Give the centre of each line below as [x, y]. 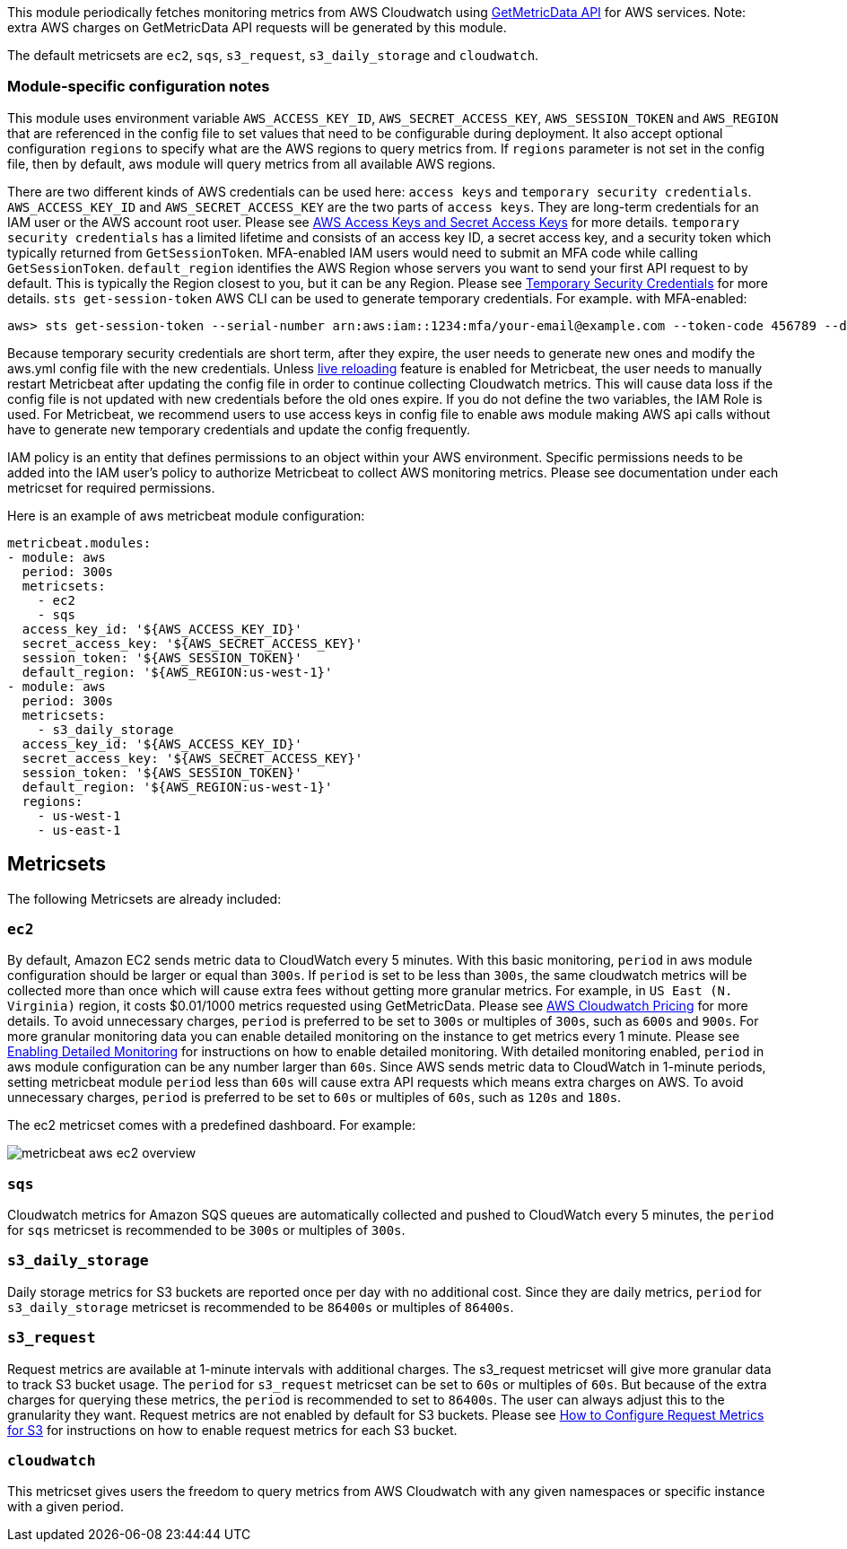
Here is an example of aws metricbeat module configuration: [186, 515]
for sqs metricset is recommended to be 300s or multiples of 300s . [206, 1230]
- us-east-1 [79, 830]
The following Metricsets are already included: [144, 898]
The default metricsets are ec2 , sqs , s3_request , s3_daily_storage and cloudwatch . [273, 55]
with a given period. [65, 1507]
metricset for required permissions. [111, 487]
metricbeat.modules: [79, 543]
